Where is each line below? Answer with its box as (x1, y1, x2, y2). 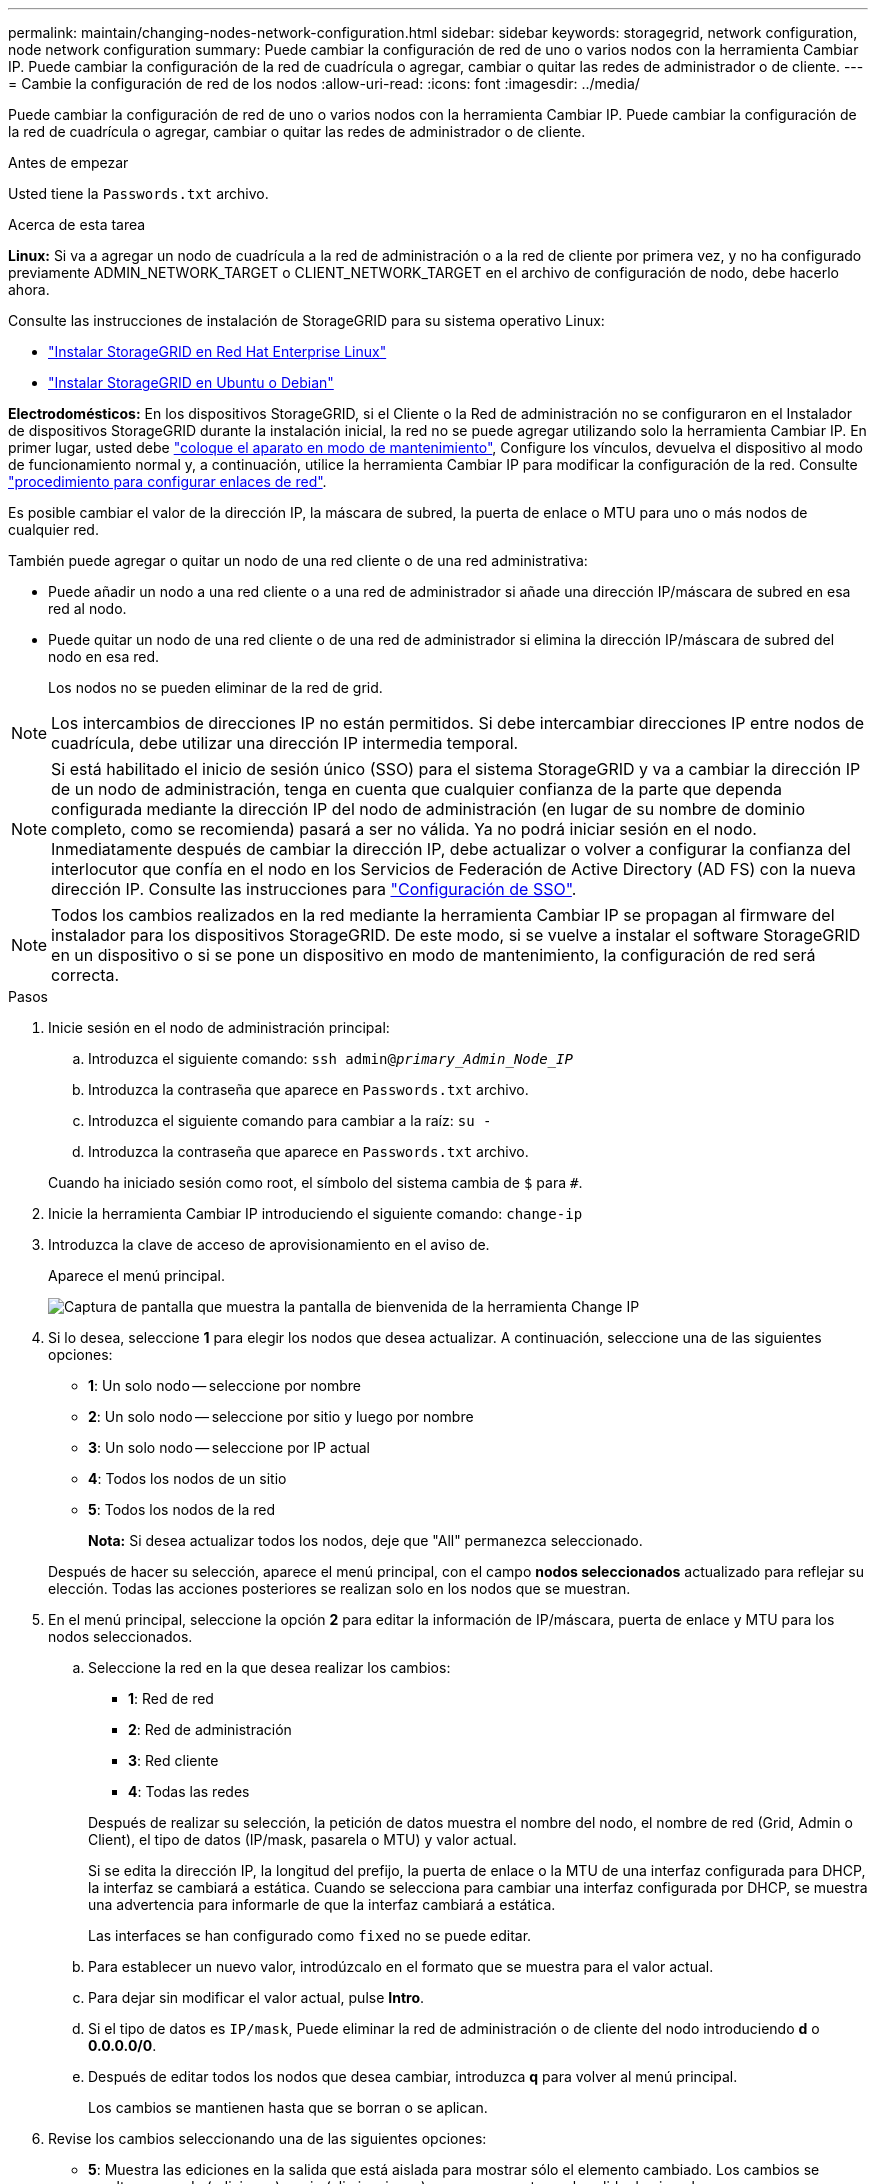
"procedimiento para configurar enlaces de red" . (8, 473, 327, 490)
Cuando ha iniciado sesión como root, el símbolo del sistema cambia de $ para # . (48, 1174, 583, 1191)
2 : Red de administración (128, 1721, 292, 1738)
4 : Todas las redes (128, 1783, 250, 1800)
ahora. (8, 281, 50, 298)
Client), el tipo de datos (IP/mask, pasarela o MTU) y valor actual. (88, 1831, 517, 1848)
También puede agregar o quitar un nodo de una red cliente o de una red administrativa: (8, 552, 588, 569)
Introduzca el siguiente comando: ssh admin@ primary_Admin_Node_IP (88, 1050, 573, 1067)
